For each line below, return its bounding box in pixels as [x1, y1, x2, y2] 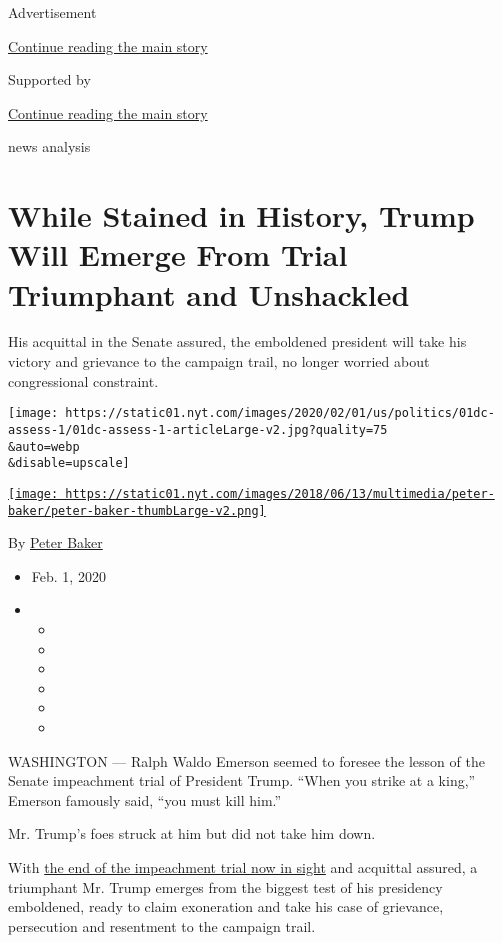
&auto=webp [8, 439, 80, 454]
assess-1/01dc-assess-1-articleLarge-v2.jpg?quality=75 [8, 422, 388, 437]
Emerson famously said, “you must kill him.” [8, 789, 282, 810]
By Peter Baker [8, 532, 103, 553]
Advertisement [8, 2, 97, 22]
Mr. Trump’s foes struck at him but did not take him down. [8, 823, 376, 844]
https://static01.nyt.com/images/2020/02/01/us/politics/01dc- [65, 406, 495, 421]
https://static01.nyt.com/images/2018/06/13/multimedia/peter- [65, 486, 495, 501]
